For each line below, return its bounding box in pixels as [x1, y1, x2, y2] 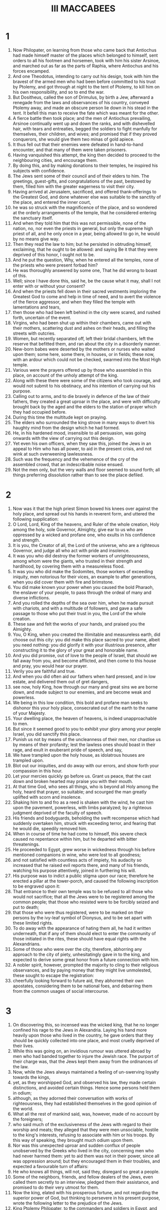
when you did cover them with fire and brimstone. [12, 579, 114, 585]
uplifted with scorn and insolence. [12, 794, 82, 800]
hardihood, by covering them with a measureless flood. [12, 563, 125, 569]
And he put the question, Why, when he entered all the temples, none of [12, 257, 159, 263]
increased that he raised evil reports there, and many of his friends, [12, 862, 150, 868]
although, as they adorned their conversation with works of [12, 1095, 133, 1101]
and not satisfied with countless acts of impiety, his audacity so [12, 857, 142, 863]
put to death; [12, 904, 39, 910]
